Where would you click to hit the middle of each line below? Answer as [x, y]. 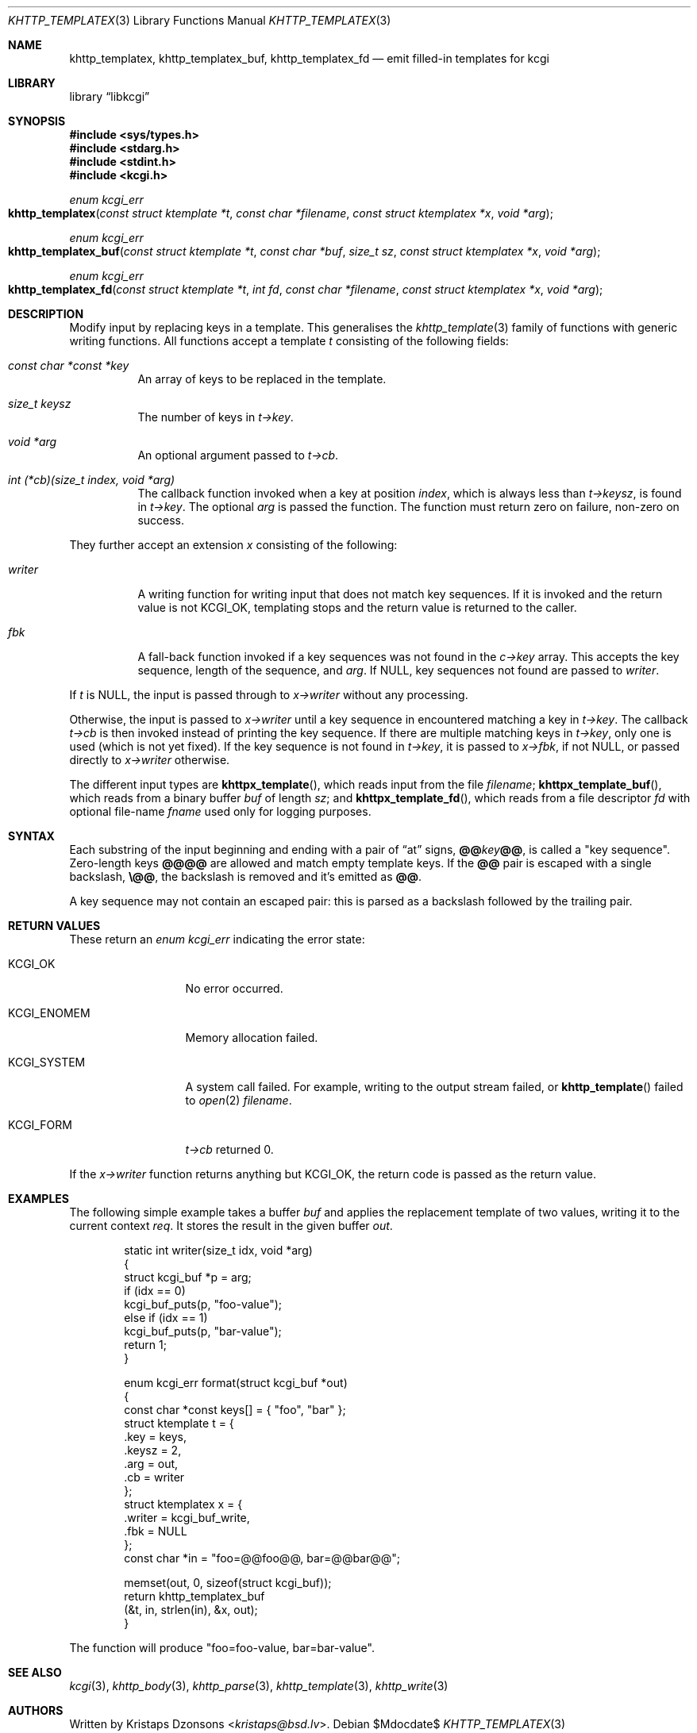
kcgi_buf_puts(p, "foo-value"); [203, 1304]
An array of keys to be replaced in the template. [262, 379]
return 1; [145, 1345]
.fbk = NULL [156, 1531]
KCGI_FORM [40, 1125]
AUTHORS [36, 1710]
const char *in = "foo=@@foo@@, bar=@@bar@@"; [262, 1558]
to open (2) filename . [239, 1100]
